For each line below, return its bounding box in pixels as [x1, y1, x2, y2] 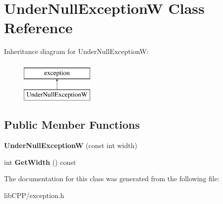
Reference [4, 17, 73, 38]
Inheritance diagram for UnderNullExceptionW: [4, 46, 149, 56]
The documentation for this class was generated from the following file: [4, 173, 220, 184]
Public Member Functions [4, 117, 140, 132]
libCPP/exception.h [4, 190, 64, 201]
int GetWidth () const [4, 156, 76, 167]
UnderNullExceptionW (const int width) [4, 140, 137, 151]
